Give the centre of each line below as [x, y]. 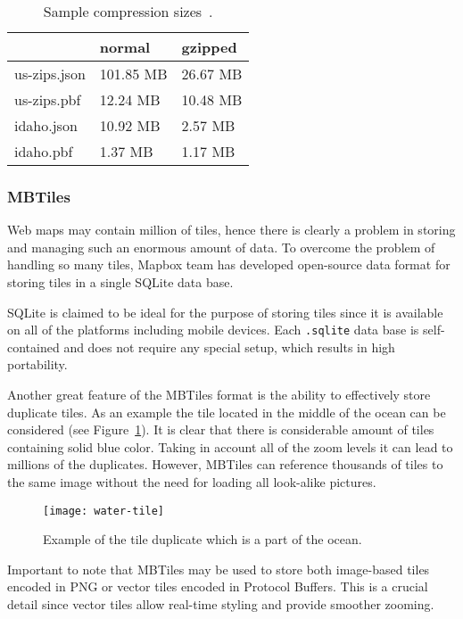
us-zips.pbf [48, 99]
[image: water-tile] [104, 511]
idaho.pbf [44, 151]
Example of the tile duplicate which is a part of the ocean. [203, 539]
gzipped [209, 47]
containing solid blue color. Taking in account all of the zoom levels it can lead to [230, 446]
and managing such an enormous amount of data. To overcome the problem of [221, 247]
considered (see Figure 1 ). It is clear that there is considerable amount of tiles [221, 429]
